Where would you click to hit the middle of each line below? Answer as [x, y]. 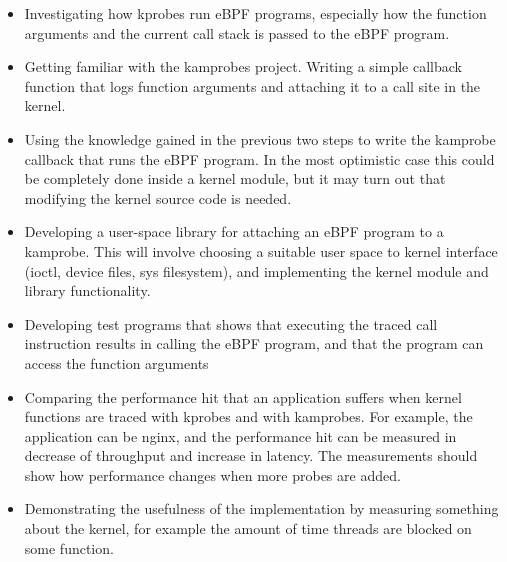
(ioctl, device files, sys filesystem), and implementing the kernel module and [256, 270]
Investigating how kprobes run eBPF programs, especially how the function [255, 13]
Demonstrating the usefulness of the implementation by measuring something [261, 508]
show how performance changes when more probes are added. [212, 474]
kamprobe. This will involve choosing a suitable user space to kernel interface [261, 250]
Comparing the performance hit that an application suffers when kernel [243, 396]
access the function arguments [116, 362]
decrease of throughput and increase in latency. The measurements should [251, 455]
